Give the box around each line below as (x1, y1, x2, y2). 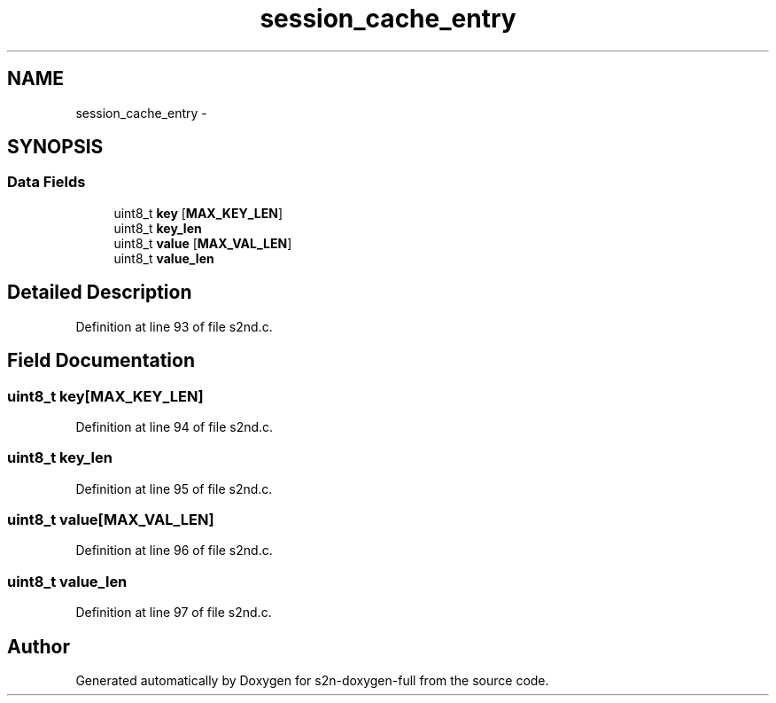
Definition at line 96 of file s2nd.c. (75, 543, 273, 558)
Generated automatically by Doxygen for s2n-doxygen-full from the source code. (75, 672, 549, 688)
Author (7, 635, 70, 658)
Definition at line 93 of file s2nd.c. (75, 318, 273, 334)
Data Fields (7, 173, 86, 191)
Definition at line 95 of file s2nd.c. (75, 480, 273, 496)
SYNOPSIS (7, 136, 104, 159)
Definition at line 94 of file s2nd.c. (75, 418, 274, 434)
